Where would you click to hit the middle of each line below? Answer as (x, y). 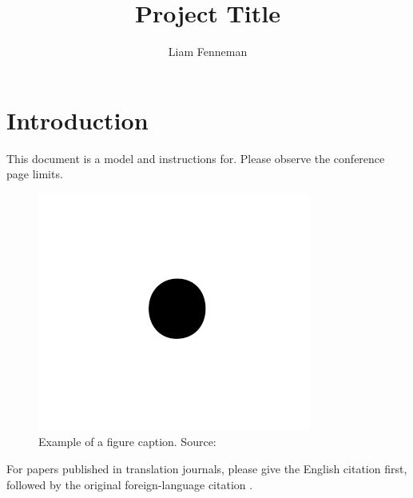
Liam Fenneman (208, 52)
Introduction (77, 120)
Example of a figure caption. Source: (127, 442)
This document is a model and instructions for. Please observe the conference (196, 158)
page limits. (35, 174)
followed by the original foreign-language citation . (130, 484)
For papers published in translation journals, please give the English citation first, (207, 469)
